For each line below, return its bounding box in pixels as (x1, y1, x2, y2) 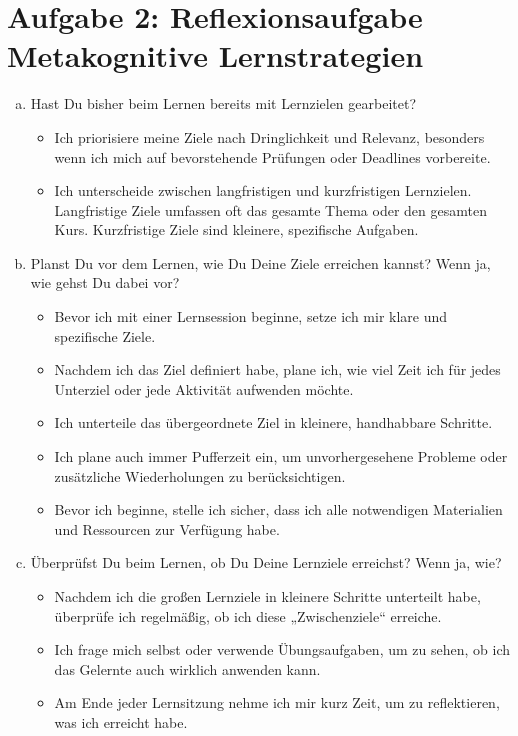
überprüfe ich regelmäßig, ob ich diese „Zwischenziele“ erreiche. (54, 605, 442, 626)
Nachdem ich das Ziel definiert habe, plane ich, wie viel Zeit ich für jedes (54, 359, 501, 380)
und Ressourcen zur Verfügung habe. (54, 518, 280, 539)
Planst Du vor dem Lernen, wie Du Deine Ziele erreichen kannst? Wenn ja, (30, 252, 491, 273)
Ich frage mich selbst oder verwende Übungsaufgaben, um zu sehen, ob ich (54, 639, 510, 660)
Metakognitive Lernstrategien (7, 35, 424, 76)
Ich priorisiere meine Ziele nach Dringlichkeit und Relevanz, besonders (54, 126, 485, 147)
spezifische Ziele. (54, 325, 156, 346)
